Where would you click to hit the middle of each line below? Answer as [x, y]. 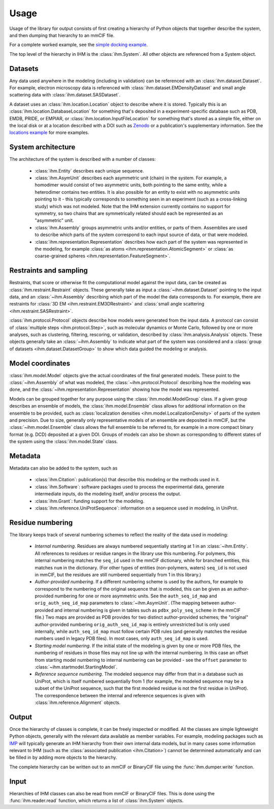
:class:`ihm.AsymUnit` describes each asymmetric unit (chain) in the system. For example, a [131, 178]
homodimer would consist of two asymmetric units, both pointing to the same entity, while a [131, 185]
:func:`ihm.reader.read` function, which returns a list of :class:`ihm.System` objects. [96, 801]
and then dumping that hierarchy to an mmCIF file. [62, 35]
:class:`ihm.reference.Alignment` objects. [78, 702]
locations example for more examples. [49, 132]
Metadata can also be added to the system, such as [63, 468]
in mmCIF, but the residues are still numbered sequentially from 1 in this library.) [118, 575]
